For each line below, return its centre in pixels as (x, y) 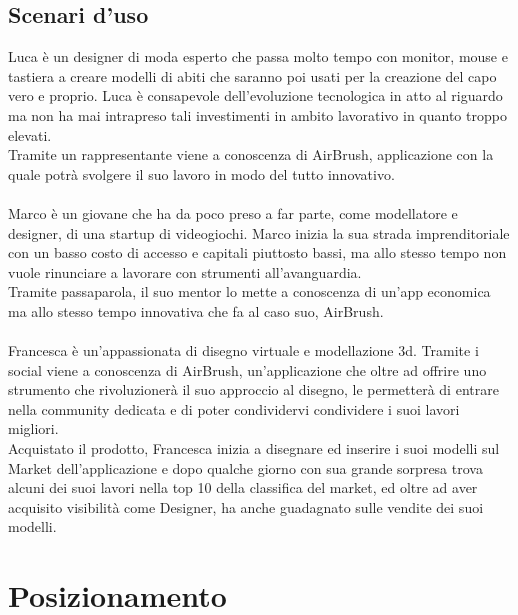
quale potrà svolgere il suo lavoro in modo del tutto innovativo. (201, 173)
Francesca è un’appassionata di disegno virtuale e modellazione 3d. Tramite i (243, 350)
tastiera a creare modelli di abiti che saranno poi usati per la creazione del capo (252, 75)
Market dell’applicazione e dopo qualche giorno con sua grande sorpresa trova (245, 467)
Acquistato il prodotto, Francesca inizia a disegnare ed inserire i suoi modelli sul (254, 448)
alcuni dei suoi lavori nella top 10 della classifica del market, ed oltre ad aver (243, 487)
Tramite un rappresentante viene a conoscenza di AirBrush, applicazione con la (251, 154)
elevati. (30, 134)
